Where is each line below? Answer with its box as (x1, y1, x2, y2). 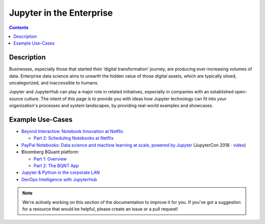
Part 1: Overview (33, 156, 67, 162)
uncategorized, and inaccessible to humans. (9, 80, 99, 86)
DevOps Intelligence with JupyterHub (21, 176, 98, 182)
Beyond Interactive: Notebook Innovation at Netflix (21, 128, 124, 135)
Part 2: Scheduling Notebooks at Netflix (33, 135, 114, 141)
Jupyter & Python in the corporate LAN (21, 169, 100, 175)
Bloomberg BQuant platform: (21, 149, 79, 155)
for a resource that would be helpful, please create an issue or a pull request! (22, 206, 178, 212)
